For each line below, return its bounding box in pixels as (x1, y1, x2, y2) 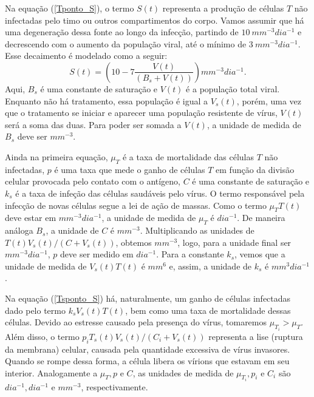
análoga (5, 224, 33, 237)
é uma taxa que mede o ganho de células (54, 163, 205, 175)
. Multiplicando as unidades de (140, 224, 254, 237)
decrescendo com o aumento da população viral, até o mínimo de (5, 37, 247, 50)
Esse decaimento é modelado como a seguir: (5, 49, 168, 62)
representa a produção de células (162, 2, 284, 14)
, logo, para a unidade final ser (177, 236, 292, 248)
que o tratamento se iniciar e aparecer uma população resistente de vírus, (5, 106, 278, 119)
